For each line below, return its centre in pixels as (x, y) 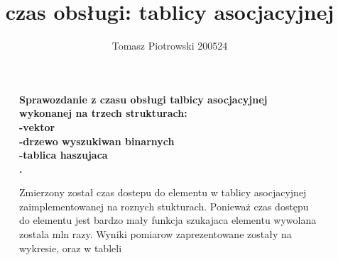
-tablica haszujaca (64, 155)
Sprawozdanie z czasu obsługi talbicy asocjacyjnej (143, 99)
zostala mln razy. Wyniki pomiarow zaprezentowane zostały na (156, 234)
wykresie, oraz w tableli (71, 248)
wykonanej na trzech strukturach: (103, 113)
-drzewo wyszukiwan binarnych (97, 141)
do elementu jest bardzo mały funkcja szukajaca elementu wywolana (168, 220)
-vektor (37, 126)
